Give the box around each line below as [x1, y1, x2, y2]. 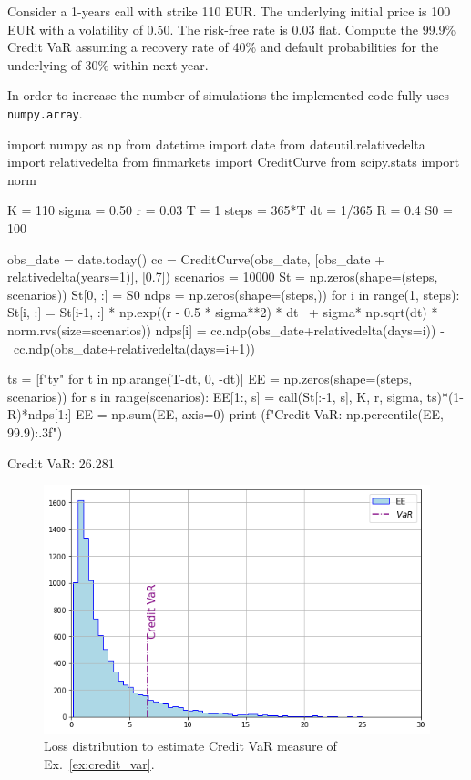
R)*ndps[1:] [7, 405, 72, 424]
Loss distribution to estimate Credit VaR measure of [44, 736, 337, 755]
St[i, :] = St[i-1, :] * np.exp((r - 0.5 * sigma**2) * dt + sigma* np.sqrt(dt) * [7, 303, 438, 322]
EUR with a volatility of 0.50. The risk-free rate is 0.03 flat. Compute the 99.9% [7, 19, 456, 38]
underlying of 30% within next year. [7, 55, 209, 74]
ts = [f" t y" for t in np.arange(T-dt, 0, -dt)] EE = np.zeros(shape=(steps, [7, 369, 413, 388]
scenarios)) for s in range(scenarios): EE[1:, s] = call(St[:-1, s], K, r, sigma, [7, 386, 423, 405]
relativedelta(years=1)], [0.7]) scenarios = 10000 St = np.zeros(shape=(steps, [7, 267, 438, 286]
